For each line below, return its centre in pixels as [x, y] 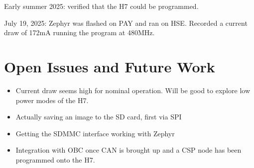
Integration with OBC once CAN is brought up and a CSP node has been [128, 150]
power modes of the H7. [52, 100]
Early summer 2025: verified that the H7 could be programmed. [101, 6]
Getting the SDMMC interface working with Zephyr [95, 133]
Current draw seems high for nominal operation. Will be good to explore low [133, 90]
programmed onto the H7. [55, 159]
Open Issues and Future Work [110, 66]
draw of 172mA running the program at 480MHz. [79, 32]
